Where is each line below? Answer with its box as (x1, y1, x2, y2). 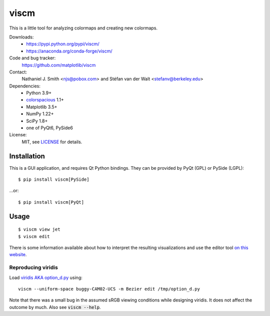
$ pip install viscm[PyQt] (18, 199, 84, 205)
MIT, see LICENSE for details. (21, 139, 82, 145)
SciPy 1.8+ (26, 118, 48, 124)
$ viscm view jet (18, 227, 60, 232)
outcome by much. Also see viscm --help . (9, 304, 101, 310)
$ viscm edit (18, 234, 50, 239)
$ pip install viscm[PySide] (18, 177, 89, 182)
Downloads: (9, 34, 34, 40)
